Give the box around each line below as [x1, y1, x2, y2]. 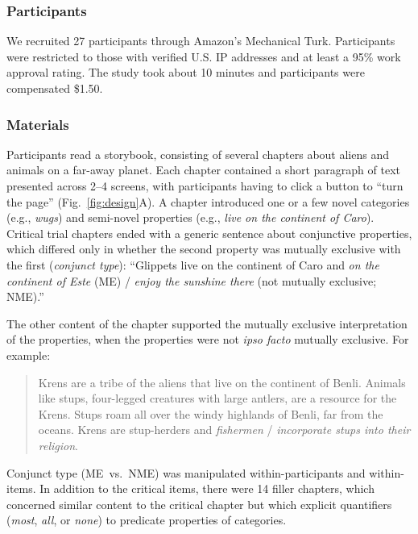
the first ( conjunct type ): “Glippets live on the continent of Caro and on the [6, 256, 379, 273]
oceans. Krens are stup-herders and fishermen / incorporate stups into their [38, 421, 411, 438]
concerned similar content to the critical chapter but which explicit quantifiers [6, 495, 392, 512]
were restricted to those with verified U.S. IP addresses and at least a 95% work [6, 48, 401, 65]
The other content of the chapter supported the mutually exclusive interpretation [6, 315, 408, 332]
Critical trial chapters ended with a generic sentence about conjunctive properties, [6, 224, 412, 241]
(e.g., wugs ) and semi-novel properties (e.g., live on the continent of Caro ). [6, 209, 375, 226]
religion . [38, 436, 78, 453]
